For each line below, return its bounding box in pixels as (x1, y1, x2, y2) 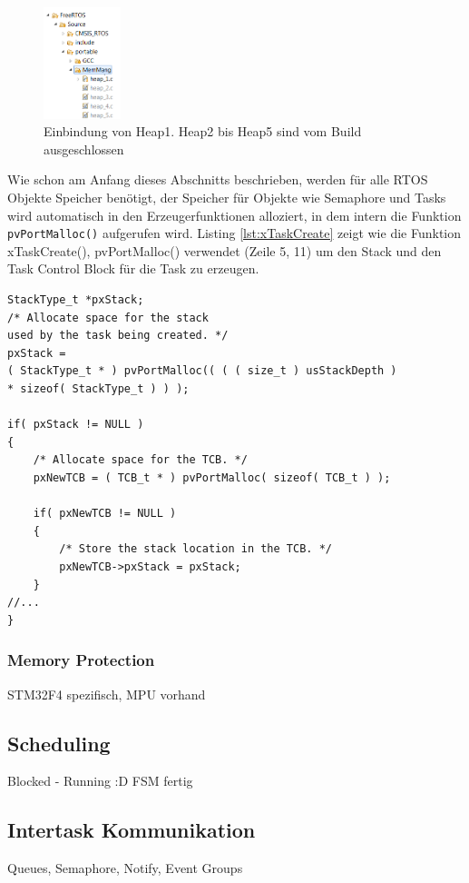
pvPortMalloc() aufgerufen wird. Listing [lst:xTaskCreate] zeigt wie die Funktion (7, 223, 462, 243)
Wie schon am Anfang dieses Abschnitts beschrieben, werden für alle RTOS (7, 170, 428, 189)
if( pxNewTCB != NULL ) (33, 507, 177, 521)
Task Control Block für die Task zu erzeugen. (7, 259, 259, 278)
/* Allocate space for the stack (7, 311, 209, 324)
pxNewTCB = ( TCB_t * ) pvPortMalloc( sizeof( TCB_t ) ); (33, 471, 391, 484)
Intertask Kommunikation (7, 816, 256, 844)
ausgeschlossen (44, 139, 124, 158)
